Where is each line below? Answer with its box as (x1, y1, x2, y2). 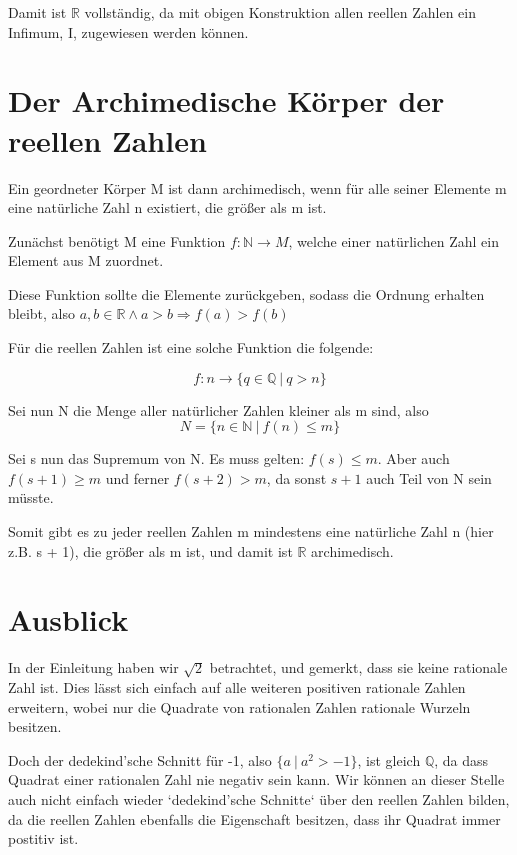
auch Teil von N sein (366, 467, 492, 488)
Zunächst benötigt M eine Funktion (8, 230, 226, 251)
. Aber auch (377, 448, 450, 469)
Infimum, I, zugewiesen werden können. (8, 21, 249, 42)
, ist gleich (357, 749, 421, 770)
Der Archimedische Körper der (8, 80, 445, 121)
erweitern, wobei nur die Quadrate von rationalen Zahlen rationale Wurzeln (8, 696, 471, 717)
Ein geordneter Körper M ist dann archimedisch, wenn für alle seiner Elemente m (8, 177, 507, 198)
